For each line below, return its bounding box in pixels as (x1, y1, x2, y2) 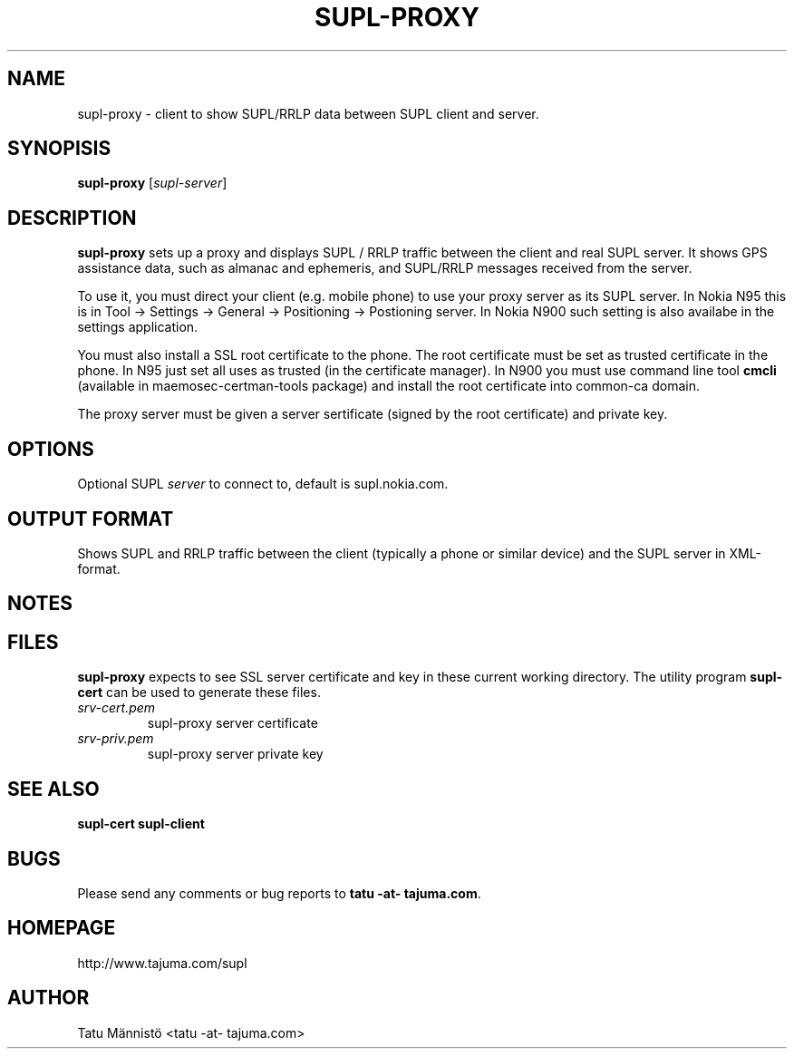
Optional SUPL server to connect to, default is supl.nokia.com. (77, 476, 449, 492)
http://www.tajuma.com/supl (77, 954, 247, 971)
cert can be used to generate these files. (77, 684, 321, 701)
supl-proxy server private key (147, 746, 324, 762)
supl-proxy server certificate (147, 715, 318, 731)
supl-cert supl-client (77, 816, 205, 832)
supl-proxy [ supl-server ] (77, 175, 228, 191)
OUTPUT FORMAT (7, 507, 174, 530)
